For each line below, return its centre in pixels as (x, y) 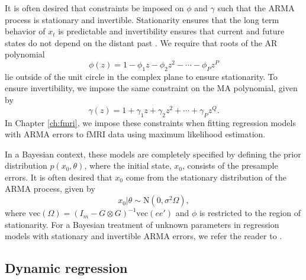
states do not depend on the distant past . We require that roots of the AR (141, 42)
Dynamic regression (66, 268)
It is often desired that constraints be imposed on (94, 8)
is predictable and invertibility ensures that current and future (171, 31)
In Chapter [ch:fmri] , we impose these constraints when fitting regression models (150, 122)
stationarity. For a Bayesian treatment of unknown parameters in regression (142, 224)
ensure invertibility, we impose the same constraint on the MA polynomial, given (151, 88)
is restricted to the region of (250, 213)
